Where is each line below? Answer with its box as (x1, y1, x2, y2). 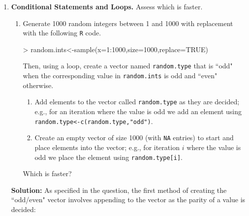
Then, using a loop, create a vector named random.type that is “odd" (23, 61, 233, 71)
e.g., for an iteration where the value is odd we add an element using (34, 106, 242, 116)
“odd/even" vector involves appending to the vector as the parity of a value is (11, 194, 246, 205)
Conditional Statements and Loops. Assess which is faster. (11, 1, 203, 11)
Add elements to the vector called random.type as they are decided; (34, 96, 240, 107)
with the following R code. (23, 28, 101, 38)
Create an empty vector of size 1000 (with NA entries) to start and (34, 132, 234, 143)
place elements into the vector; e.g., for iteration (34, 142, 180, 152)
